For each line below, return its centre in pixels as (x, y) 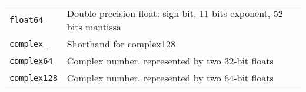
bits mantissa (94, 27)
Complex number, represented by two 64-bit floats (170, 78)
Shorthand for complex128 (121, 44)
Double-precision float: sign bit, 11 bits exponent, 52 (175, 13)
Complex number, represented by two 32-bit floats (170, 61)
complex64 (31, 61)
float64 (26, 20)
